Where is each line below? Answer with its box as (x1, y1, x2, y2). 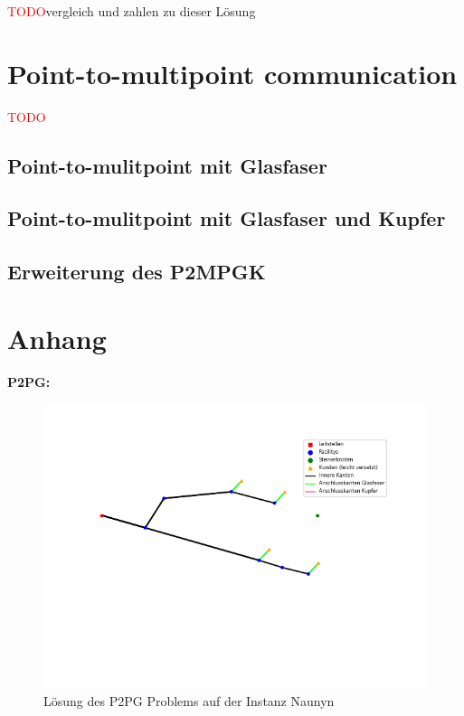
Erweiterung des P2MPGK (7, 258, 266, 286)
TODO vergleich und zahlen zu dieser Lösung (7, 2, 256, 20)
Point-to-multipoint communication (7, 54, 458, 91)
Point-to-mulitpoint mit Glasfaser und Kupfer (7, 204, 446, 232)
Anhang (7, 319, 107, 356)
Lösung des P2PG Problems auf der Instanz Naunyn (43, 692, 335, 711)
